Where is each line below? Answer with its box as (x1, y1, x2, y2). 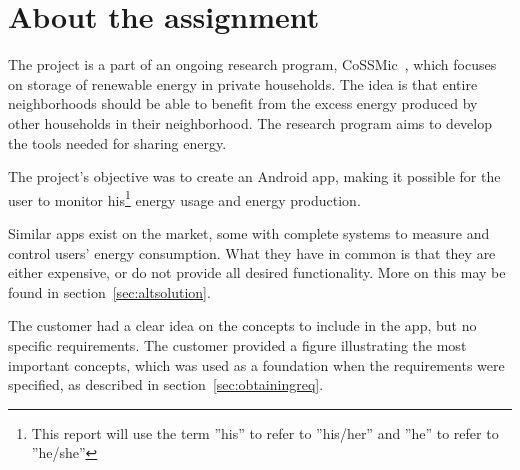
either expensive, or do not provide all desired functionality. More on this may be (8, 262, 506, 283)
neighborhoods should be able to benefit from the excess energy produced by (8, 93, 478, 114)
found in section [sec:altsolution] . (8, 281, 211, 302)
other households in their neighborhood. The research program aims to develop (8, 112, 492, 133)
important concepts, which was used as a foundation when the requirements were (8, 354, 505, 375)
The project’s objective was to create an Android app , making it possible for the (8, 166, 501, 187)
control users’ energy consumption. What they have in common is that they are (8, 242, 496, 263)
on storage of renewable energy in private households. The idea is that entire (8, 73, 478, 94)
